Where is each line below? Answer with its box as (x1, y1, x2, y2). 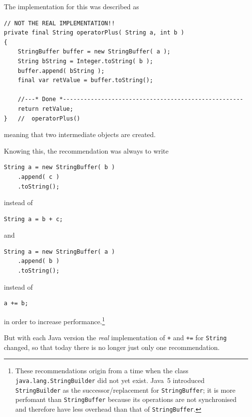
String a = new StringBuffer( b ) (4, 164, 115, 171)
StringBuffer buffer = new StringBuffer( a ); (17, 48, 171, 55)
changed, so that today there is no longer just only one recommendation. (4, 342, 220, 352)
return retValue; (17, 105, 74, 112)
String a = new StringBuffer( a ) (4, 248, 115, 255)
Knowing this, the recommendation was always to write (4, 145, 169, 156)
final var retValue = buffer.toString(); (17, 77, 153, 84)
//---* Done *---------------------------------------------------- (17, 96, 243, 103)
